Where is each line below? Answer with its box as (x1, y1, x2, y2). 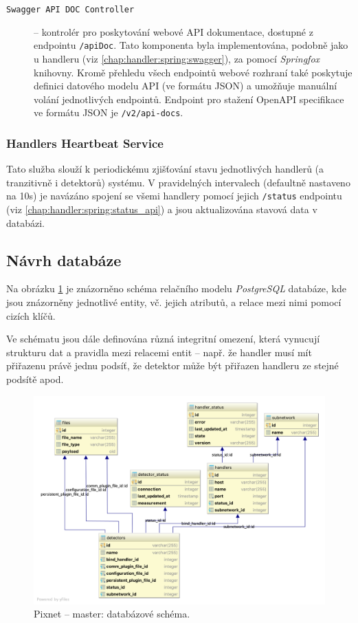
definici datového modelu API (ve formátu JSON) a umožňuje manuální (34, 78, 337, 93)
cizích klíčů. (6, 308, 56, 323)
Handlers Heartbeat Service (6, 134, 164, 151)
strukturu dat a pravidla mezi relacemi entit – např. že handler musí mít (6, 345, 312, 359)
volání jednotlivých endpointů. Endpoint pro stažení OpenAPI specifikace (34, 91, 344, 106)
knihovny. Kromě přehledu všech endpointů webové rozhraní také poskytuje (34, 65, 353, 79)
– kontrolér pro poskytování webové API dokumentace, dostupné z (34, 24, 313, 39)
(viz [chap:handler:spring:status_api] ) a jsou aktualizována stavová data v (6, 202, 317, 216)
